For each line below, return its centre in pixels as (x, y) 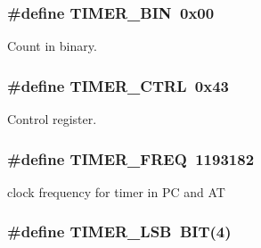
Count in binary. (52, 46)
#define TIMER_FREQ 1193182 (131, 158)
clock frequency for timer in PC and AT (116, 191)
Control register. (52, 119)
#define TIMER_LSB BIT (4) (119, 231)
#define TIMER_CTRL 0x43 (118, 85)
